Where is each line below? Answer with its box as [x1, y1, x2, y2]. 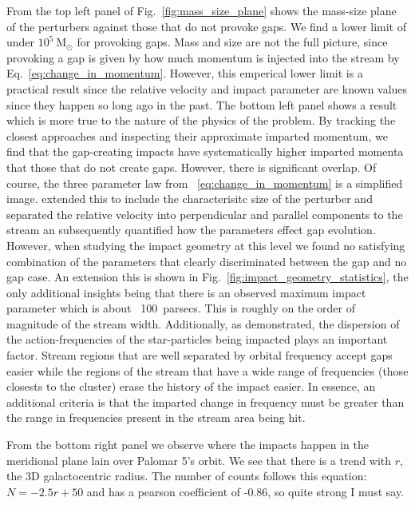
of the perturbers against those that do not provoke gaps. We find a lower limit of [6, 18, 407, 34]
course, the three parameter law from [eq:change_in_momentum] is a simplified [6, 174, 403, 191]
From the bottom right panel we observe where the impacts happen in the [6, 436, 369, 453]
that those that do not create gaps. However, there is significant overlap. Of [6, 158, 377, 175]
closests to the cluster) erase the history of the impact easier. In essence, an [6, 378, 376, 395]
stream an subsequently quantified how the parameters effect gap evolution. [6, 221, 376, 238]
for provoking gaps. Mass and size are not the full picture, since [77, 34, 388, 50]
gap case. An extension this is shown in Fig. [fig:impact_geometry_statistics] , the [6, 268, 409, 285]
